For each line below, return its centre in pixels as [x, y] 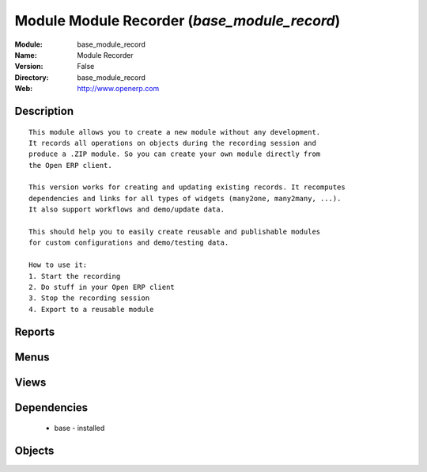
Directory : [32, 77]
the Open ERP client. [70, 165]
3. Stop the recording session [89, 298]
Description [44, 111]
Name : [26, 55]
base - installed [79, 428]
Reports [35, 331]
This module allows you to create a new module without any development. [175, 132]
